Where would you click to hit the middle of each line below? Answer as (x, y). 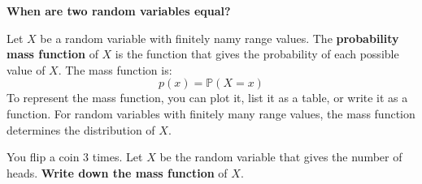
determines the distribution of (81, 129)
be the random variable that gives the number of (281, 157)
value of (26, 69)
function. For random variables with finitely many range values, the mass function (211, 113)
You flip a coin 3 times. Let (75, 157)
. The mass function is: (115, 69)
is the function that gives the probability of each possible (257, 54)
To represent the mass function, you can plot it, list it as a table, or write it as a (207, 98)
